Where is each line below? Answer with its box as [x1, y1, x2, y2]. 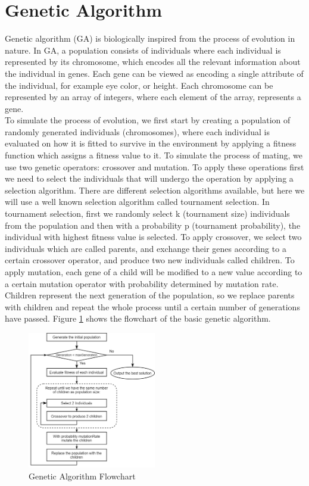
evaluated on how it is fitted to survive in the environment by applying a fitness [5, 137, 296, 149]
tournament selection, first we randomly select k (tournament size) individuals [5, 207, 290, 220]
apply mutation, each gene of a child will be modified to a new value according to [5, 266, 302, 278]
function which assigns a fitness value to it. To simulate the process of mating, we [5, 149, 302, 161]
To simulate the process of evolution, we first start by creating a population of [5, 114, 291, 126]
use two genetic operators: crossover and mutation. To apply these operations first [5, 160, 304, 173]
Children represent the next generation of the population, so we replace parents [5, 289, 295, 301]
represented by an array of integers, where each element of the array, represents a [5, 91, 301, 103]
